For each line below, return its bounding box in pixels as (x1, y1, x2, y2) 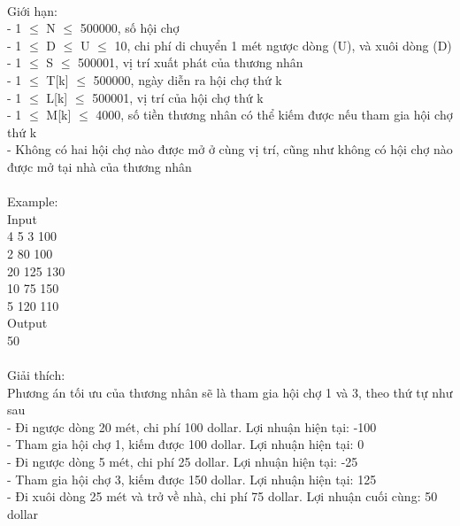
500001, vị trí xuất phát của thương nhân (78, 53, 303, 72)
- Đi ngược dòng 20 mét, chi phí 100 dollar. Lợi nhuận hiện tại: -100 (7, 417, 377, 436)
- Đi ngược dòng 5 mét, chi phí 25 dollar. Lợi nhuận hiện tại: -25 (7, 453, 358, 471)
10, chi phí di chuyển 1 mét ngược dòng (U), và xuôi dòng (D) (114, 35, 452, 54)
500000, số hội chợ (80, 19, 180, 37)
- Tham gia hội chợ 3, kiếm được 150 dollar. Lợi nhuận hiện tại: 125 (7, 469, 377, 488)
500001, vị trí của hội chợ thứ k (92, 88, 264, 106)
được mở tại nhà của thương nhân (7, 157, 192, 175)
